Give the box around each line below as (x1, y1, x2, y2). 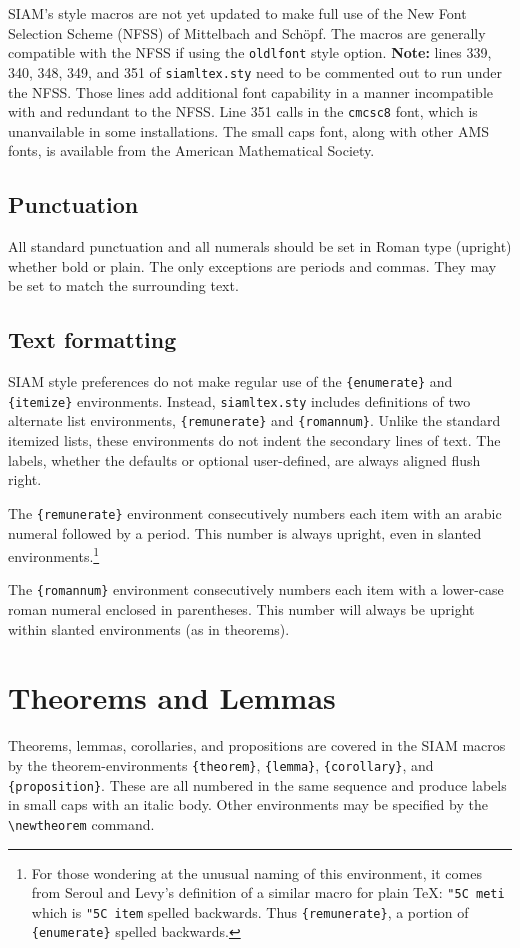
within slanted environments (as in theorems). (8, 618, 290, 639)
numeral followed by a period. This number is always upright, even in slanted (8, 522, 482, 543)
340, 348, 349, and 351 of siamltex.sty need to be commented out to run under (8, 61, 502, 82)
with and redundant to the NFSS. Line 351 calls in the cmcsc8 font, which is (8, 101, 478, 122)
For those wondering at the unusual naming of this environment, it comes (31, 862, 482, 883)
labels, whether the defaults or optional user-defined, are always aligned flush (8, 449, 481, 470)
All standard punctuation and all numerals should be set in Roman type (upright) (8, 236, 512, 257)
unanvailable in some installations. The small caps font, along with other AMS (8, 120, 490, 141)
